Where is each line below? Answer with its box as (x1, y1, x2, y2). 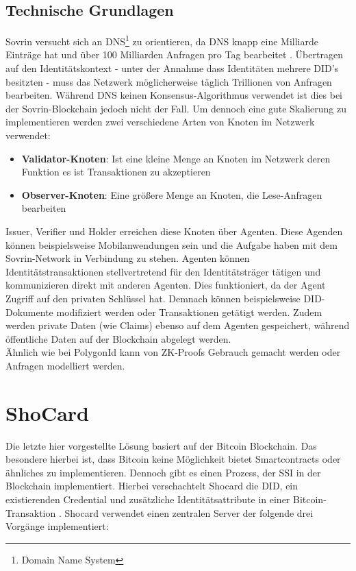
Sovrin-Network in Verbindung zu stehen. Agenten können (5, 251, 250, 265)
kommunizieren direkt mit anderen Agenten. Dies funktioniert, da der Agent (5, 278, 326, 292)
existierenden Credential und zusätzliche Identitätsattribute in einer (5, 492, 290, 507)
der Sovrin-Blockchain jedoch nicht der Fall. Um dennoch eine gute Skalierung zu (5, 101, 346, 115)
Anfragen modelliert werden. (5, 358, 125, 372)
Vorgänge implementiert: (5, 519, 109, 533)
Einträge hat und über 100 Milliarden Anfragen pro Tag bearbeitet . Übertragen (5, 47, 343, 62)
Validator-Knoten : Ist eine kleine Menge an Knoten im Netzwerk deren (21, 151, 331, 165)
